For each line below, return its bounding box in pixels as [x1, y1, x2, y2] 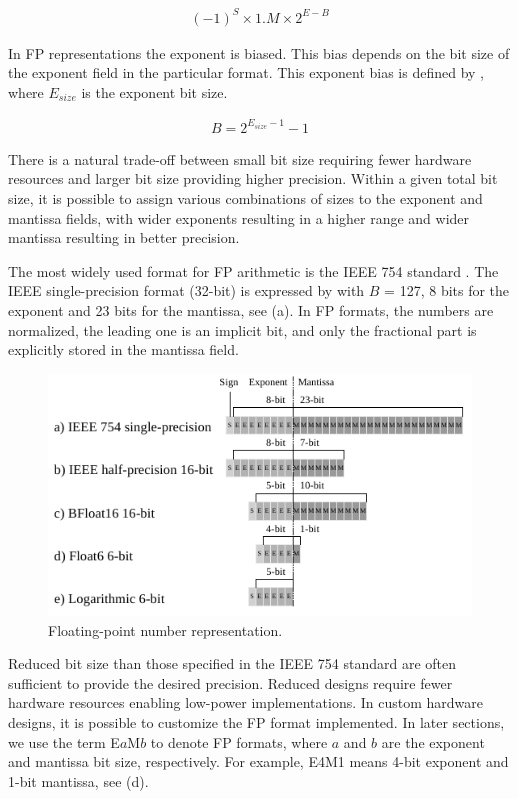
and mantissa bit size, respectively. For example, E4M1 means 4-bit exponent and [8, 751, 509, 772]
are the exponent [381, 731, 485, 752]
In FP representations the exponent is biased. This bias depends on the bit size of [8, 42, 510, 63]
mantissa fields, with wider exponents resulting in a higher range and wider [8, 207, 470, 228]
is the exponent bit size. [81, 81, 228, 102]
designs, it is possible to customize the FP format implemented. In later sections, [8, 712, 505, 733]
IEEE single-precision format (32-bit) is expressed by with [8, 280, 365, 301]
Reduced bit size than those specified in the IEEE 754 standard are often [8, 653, 456, 674]
